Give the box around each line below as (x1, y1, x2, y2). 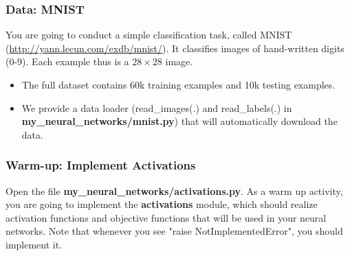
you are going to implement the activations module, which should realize (6, 197, 318, 211)
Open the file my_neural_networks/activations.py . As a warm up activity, (6, 183, 343, 198)
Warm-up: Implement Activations (6, 156, 196, 174)
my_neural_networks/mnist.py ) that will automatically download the (21, 114, 338, 128)
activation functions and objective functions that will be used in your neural (6, 210, 327, 224)
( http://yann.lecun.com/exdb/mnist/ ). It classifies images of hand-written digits (6, 40, 344, 55)
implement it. (6, 237, 63, 251)
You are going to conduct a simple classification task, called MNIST (6, 27, 292, 42)
